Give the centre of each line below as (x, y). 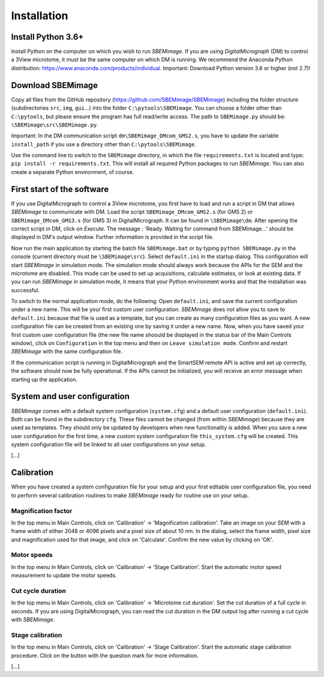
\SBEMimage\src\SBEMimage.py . (55, 125)
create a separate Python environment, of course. (73, 172)
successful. (25, 290)
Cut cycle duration (38, 591)
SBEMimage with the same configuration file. (67, 352)
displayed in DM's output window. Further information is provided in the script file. (112, 237)
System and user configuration (70, 396)
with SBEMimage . (33, 620)
